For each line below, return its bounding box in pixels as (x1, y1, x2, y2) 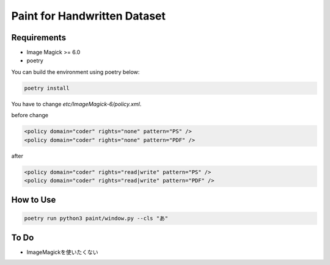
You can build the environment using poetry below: (11, 68, 140, 76)
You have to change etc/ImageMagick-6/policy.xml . (11, 100, 142, 107)
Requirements (11, 32, 67, 43)
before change (11, 112, 49, 119)
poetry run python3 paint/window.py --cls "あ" (24, 214, 169, 222)
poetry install (24, 84, 70, 92)
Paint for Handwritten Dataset (11, 9, 166, 23)
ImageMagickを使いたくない (26, 249, 98, 256)
